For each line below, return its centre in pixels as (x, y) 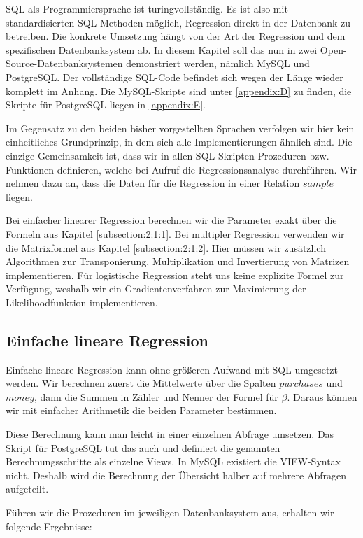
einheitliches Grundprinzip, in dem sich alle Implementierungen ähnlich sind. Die (179, 142)
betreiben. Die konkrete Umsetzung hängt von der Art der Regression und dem (176, 36)
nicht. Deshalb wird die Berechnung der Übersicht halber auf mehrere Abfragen (176, 475)
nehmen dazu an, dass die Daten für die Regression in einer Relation (153, 183)
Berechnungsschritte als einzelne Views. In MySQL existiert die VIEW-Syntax (173, 461)
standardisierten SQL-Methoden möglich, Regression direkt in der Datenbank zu (178, 22)
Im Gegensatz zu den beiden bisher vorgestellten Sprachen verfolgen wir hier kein (180, 128)
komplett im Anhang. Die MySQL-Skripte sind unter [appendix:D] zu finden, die (179, 91)
